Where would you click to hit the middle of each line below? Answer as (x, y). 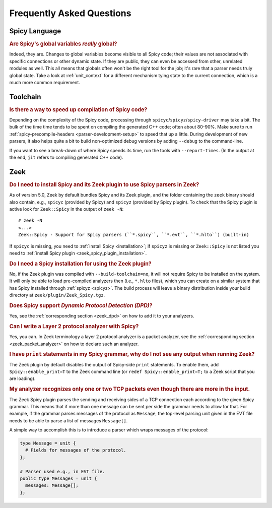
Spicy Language (35, 31)
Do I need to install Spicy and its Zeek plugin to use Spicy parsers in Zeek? (104, 184)
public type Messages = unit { (59, 479)
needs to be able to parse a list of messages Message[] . (69, 420)
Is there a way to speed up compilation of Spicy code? (78, 109)
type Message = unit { (48, 443)
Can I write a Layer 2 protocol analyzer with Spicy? (74, 326)
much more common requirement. (45, 82)
